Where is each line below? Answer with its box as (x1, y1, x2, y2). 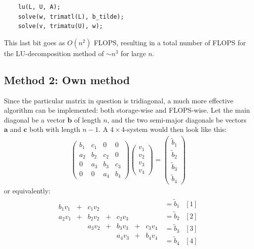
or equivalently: (4, 185, 51, 195)
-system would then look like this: (125, 124, 227, 134)
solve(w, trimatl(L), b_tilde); (18, 13, 124, 20)
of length (74, 114, 101, 124)
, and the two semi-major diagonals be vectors (107, 114, 247, 124)
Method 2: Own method (4, 72, 130, 87)
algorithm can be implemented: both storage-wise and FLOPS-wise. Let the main (4, 105, 250, 115)
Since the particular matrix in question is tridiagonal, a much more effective (4, 95, 234, 105)
